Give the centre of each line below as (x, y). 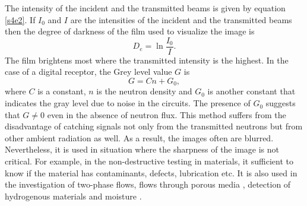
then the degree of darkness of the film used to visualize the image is (130, 31)
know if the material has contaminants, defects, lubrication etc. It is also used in (151, 172)
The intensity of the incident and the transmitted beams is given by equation (145, 8)
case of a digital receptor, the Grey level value (88, 72)
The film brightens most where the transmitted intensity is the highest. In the (147, 60)
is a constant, (62, 91)
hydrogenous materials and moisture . (73, 196)
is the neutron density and (144, 91)
